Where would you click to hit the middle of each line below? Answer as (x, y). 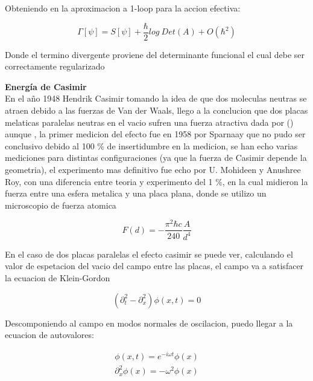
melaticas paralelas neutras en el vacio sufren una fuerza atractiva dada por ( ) (149, 122)
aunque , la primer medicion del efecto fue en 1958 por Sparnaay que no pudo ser (155, 134)
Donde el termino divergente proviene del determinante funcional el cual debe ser (155, 54)
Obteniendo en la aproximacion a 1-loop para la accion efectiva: (123, 8)
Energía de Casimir (46, 86)
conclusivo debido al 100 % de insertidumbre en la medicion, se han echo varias (151, 145)
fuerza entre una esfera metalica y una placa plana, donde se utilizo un (136, 193)
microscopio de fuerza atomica (61, 205)
